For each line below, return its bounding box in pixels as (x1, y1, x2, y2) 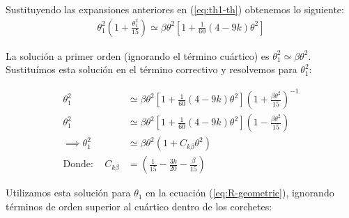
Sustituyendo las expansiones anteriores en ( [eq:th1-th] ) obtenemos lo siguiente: (6, 2, 344, 16)
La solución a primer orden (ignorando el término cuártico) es (6, 48, 270, 63)
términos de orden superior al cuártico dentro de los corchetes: (6, 199, 272, 214)
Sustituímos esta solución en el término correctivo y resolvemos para (6, 62, 297, 77)
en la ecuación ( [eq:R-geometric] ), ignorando (146, 185, 334, 200)
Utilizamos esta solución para (6, 185, 131, 200)
